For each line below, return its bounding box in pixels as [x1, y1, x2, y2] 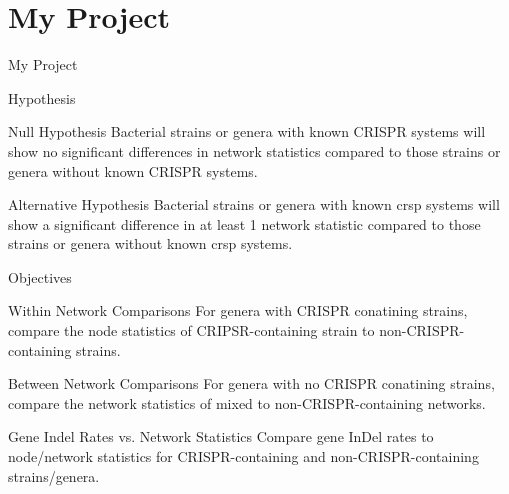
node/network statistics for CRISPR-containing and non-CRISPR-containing [8, 446, 479, 467]
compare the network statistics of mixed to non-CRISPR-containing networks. [8, 392, 486, 413]
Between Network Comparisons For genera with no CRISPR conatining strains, [8, 373, 495, 394]
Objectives [8, 266, 72, 287]
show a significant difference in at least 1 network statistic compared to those [8, 213, 481, 234]
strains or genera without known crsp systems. [8, 233, 293, 254]
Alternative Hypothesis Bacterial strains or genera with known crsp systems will [8, 194, 500, 215]
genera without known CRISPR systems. [8, 160, 258, 181]
